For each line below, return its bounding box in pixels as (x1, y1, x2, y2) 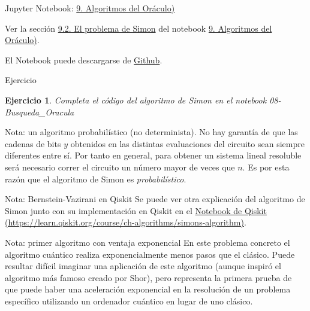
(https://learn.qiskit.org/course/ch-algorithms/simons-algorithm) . (5, 216, 246, 228)
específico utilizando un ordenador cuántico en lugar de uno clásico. (5, 294, 253, 307)
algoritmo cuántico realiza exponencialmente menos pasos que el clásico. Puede (5, 248, 295, 260)
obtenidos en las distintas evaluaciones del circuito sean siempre (70, 137, 305, 150)
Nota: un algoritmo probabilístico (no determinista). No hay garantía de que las (5, 126, 298, 138)
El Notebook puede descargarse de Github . (5, 53, 162, 66)
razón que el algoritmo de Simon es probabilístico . (5, 172, 186, 185)
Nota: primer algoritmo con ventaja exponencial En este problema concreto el (5, 236, 290, 248)
